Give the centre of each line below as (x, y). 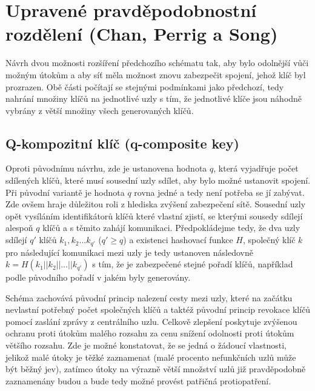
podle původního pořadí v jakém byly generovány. (98, 277)
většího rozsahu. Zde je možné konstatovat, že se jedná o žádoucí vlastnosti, (146, 345)
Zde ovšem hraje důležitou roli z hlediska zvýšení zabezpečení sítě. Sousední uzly (156, 204)
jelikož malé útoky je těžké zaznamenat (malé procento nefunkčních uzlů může (151, 357)
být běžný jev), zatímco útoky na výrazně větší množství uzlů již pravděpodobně (156, 369)
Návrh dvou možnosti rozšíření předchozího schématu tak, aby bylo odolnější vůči (157, 63)
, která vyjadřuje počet (256, 168)
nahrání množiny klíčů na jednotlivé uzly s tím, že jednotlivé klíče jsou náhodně (154, 99)
